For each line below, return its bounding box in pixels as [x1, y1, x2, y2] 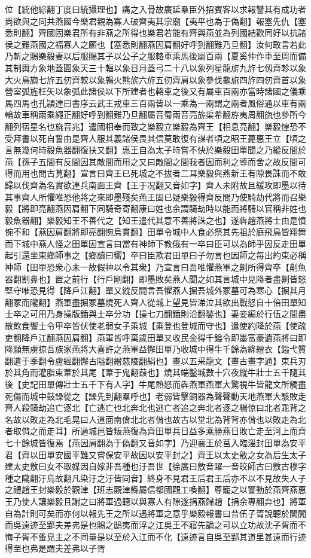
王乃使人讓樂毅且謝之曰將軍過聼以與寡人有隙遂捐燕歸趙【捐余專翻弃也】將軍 [5, 495, 306, 507]
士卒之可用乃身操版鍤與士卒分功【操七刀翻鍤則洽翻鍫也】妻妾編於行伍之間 [5, 307, 298, 320]
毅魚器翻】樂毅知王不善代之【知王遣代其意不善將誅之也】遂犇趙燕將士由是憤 [5, 214, 306, 226]
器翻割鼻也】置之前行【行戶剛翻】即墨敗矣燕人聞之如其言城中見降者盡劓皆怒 [5, 272, 306, 285]
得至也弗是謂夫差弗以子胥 [5, 542, 105, 554]
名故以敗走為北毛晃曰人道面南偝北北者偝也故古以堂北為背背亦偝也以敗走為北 [5, 413, 306, 425]
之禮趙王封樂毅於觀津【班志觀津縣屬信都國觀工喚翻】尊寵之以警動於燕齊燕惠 [5, 483, 306, 496]
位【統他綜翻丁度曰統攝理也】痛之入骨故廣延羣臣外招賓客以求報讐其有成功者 [5, 3, 306, 15]
